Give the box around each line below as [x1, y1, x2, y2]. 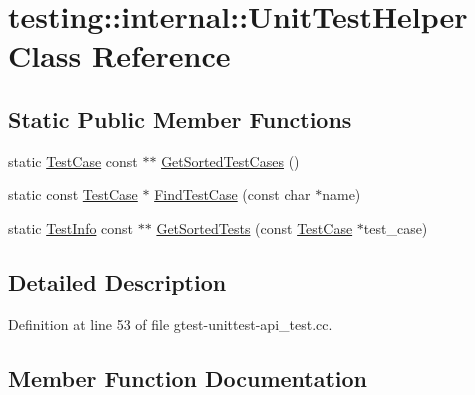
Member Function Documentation [8, 362, 368, 393]
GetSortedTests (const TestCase [156, 217, 353, 238]
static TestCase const [8, 150, 138, 171]
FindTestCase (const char [154, 184, 311, 205]
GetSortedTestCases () [161, 150, 300, 171]
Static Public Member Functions [8, 103, 352, 134]
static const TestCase [8, 184, 138, 205]
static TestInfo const [8, 217, 134, 238]
